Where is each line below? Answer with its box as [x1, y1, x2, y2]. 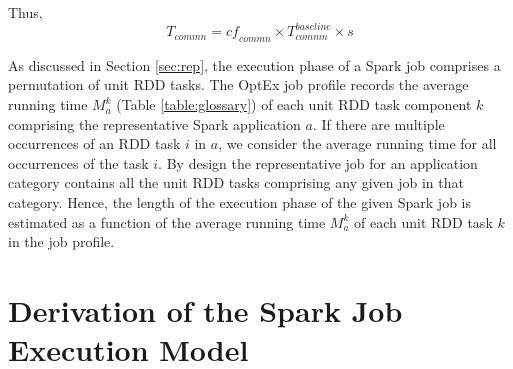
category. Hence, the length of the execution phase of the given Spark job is [8, 192, 472, 213]
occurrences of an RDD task [8, 133, 181, 154]
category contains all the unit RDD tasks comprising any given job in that [8, 172, 464, 193]
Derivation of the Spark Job [8, 290, 403, 331]
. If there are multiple [312, 113, 445, 134]
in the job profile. [8, 231, 115, 252]
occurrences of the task [8, 152, 149, 173]
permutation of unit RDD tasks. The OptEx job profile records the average [8, 74, 469, 95]
